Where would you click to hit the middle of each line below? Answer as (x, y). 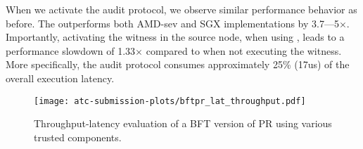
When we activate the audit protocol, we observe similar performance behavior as (181, 9)
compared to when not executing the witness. (244, 50)
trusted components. (78, 137)
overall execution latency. (60, 78)
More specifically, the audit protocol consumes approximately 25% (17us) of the (178, 64)
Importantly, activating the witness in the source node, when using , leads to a (175, 37)
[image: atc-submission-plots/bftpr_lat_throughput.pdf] (170, 101)
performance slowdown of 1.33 (71, 50)
